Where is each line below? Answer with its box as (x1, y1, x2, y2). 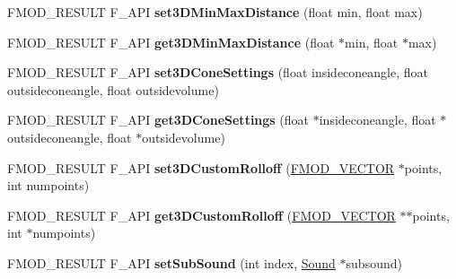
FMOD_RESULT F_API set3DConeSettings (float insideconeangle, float (7, 63, 428, 82)
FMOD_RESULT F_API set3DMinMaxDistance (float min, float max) (7, 3, 423, 21)
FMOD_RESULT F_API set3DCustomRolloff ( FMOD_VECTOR (7, 158, 395, 177)
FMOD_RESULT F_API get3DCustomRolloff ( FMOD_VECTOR (7, 205, 396, 224)
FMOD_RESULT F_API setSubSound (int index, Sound (7, 253, 336, 272)
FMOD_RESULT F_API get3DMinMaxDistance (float (7, 32, 335, 51)
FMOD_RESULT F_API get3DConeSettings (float (7, 110, 310, 129)
